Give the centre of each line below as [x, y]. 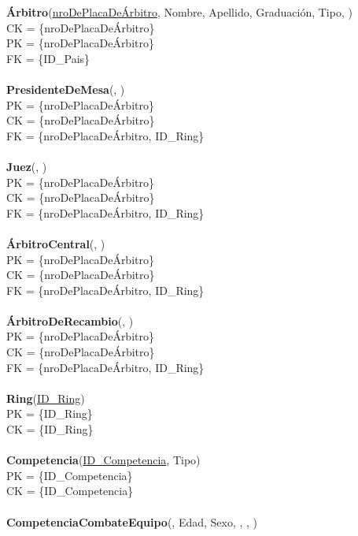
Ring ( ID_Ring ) [46, 398]
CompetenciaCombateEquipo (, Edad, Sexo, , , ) [132, 521]
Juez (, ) [27, 166]
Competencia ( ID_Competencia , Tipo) [103, 460]
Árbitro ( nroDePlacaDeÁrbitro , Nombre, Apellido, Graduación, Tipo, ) [179, 12]
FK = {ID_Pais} [48, 58]
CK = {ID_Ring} [50, 429]
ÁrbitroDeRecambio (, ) [70, 320]
